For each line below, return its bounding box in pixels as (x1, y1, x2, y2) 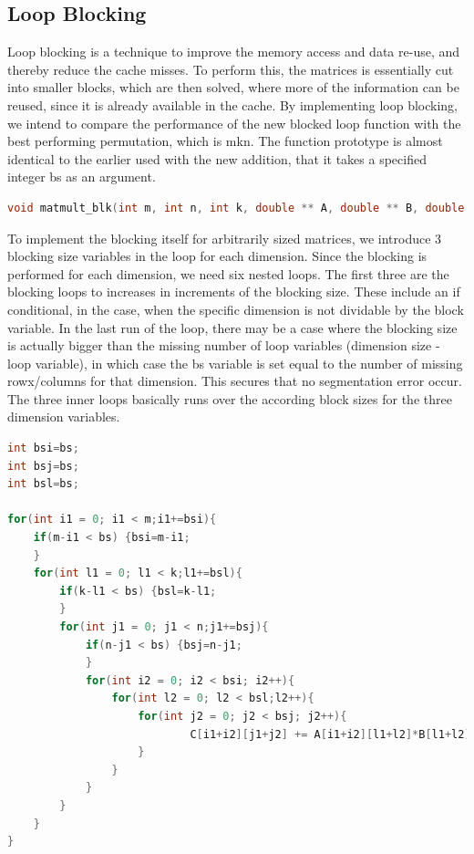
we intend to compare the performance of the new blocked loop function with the (7, 113, 461, 132)
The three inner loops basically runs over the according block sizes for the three (7, 389, 452, 408)
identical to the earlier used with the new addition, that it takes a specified (7, 149, 427, 168)
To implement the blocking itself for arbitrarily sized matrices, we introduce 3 (7, 228, 442, 247)
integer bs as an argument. (7, 167, 156, 186)
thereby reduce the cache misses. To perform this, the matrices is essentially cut (7, 59, 454, 78)
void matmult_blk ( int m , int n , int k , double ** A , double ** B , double (7, 201, 465, 214)
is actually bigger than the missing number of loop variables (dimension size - (7, 336, 440, 355)
